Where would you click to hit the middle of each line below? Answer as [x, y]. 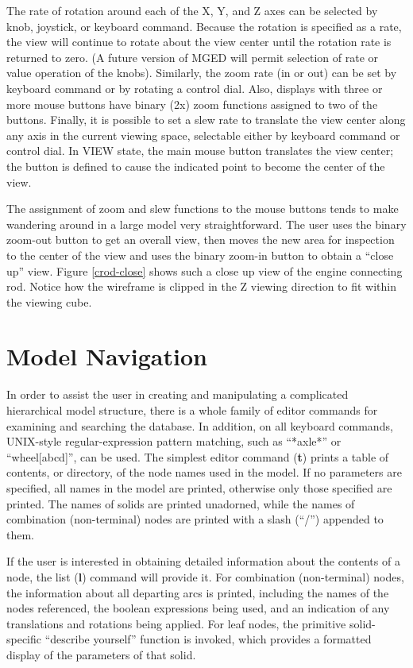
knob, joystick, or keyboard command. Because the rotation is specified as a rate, [204, 26]
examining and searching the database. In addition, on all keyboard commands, [200, 425]
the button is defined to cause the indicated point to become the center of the [196, 166]
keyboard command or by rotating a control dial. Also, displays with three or [195, 88]
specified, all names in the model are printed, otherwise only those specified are [199, 487]
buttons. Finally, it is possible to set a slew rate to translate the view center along [206, 120]
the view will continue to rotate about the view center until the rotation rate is [199, 42]
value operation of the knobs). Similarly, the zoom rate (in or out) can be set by [202, 73]
